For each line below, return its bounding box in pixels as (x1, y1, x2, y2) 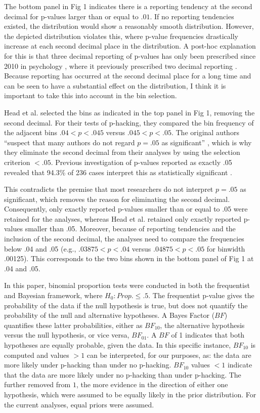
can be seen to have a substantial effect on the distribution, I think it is (4, 80, 226, 91)
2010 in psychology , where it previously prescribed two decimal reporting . (4, 60, 237, 71)
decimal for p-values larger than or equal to (4, 11, 139, 21)
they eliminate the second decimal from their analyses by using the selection (4, 147, 240, 157)
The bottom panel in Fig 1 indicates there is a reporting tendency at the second (4, 1, 252, 11)
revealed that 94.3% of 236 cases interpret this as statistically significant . (4, 167, 232, 177)
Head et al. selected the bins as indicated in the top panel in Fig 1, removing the (4, 107, 255, 117)
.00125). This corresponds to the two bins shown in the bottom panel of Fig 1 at (4, 253, 254, 264)
